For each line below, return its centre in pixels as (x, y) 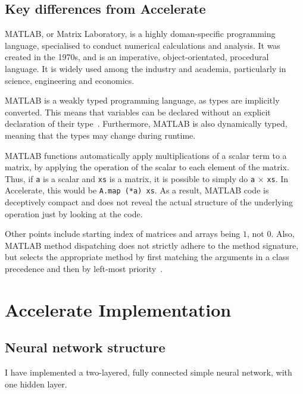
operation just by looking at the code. (74, 213)
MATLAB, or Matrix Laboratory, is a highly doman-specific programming (140, 34)
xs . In (278, 178)
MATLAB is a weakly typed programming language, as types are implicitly (142, 100)
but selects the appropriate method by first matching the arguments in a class (147, 257)
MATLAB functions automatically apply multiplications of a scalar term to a (146, 155)
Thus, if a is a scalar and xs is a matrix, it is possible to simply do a (130, 178)
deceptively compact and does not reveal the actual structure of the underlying (149, 202)
